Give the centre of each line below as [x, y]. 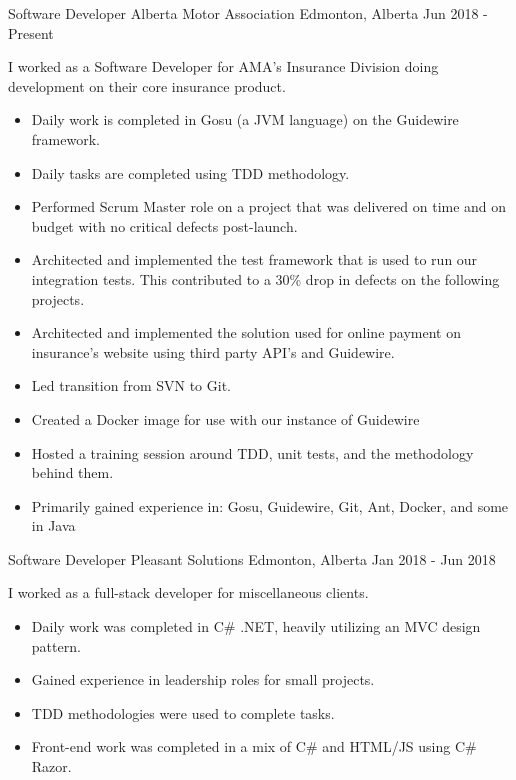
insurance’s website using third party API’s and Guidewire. [213, 351]
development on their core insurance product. [147, 85]
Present [31, 32]
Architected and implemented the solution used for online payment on [246, 332]
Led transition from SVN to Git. [131, 385]
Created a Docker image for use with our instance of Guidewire [225, 418]
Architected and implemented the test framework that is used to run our [254, 259]
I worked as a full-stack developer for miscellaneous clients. [188, 592]
